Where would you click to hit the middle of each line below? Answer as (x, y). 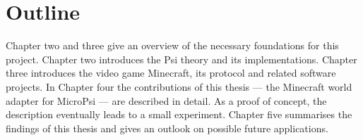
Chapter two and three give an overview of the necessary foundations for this (172, 45)
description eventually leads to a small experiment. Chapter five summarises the (179, 114)
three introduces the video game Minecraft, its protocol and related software (171, 73)
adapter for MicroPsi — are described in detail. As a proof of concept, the (166, 100)
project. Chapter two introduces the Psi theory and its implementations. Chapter (181, 59)
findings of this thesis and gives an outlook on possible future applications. (167, 128)
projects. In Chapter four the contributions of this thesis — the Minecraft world (179, 86)
